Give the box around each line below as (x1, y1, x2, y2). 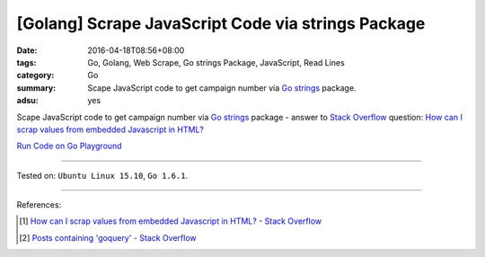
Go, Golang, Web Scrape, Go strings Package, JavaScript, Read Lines (87, 57, 345, 67)
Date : (16, 45, 38, 56)
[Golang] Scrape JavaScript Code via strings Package (16, 13, 426, 33)
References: (16, 199, 62, 210)
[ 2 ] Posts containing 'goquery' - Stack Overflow (19, 232, 197, 243)
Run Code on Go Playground (16, 140, 122, 152)
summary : (16, 82, 57, 93)
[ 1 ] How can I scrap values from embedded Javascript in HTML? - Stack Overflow (19, 216, 322, 226)
